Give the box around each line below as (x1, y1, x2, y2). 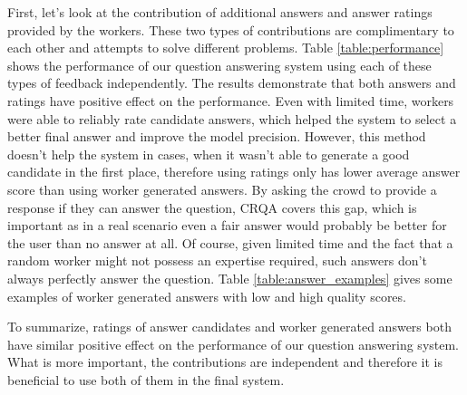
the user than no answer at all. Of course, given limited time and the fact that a (7, 233, 453, 252)
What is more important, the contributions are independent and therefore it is (7, 352, 443, 371)
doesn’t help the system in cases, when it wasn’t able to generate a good (7, 144, 410, 163)
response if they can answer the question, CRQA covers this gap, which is (7, 197, 417, 217)
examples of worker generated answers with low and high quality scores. (7, 286, 406, 305)
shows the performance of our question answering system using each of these (7, 55, 432, 74)
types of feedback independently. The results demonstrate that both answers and (7, 73, 456, 92)
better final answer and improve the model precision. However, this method (7, 127, 426, 146)
